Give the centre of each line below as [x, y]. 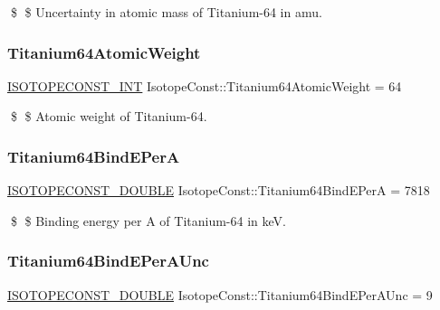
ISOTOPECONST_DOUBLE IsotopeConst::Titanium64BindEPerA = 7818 [219, 190]
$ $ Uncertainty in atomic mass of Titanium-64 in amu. [166, 12]
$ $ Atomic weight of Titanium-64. [109, 116]
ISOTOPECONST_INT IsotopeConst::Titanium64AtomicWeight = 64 [205, 85]
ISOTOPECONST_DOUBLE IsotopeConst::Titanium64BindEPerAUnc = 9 [220, 294]
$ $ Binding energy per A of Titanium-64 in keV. [148, 220]
